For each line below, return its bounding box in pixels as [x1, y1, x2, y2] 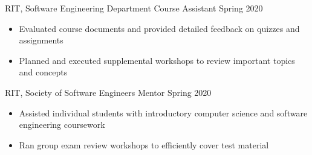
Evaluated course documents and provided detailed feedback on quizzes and [19, 22, 300, 34]
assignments [19, 34, 63, 46]
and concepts [19, 66, 68, 78]
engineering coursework [19, 118, 105, 131]
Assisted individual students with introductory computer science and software [19, 106, 308, 119]
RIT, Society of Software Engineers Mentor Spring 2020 [5, 86, 212, 98]
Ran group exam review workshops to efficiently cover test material [19, 138, 269, 151]
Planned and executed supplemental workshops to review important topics [19, 54, 295, 66]
